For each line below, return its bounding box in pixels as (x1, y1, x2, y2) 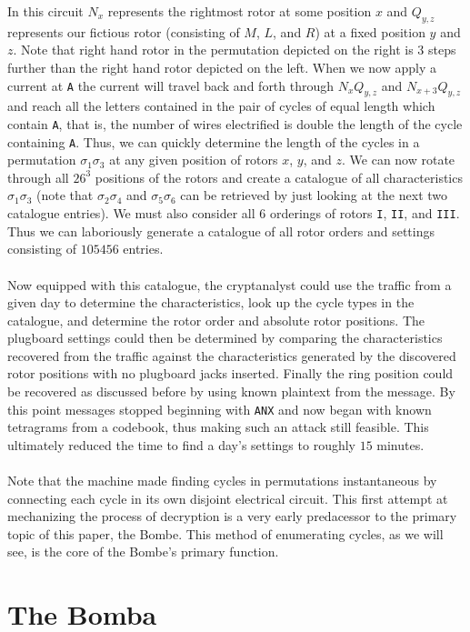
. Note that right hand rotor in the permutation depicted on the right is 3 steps (13, 40, 456, 59)
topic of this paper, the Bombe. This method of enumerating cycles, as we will (7, 524, 444, 543)
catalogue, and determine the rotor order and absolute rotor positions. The (7, 310, 425, 329)
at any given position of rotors (109, 150, 278, 169)
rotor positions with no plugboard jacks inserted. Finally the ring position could (7, 364, 454, 383)
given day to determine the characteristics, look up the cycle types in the (7, 293, 415, 312)
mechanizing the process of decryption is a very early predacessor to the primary (7, 507, 457, 526)
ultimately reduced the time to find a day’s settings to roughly (7, 435, 355, 454)
